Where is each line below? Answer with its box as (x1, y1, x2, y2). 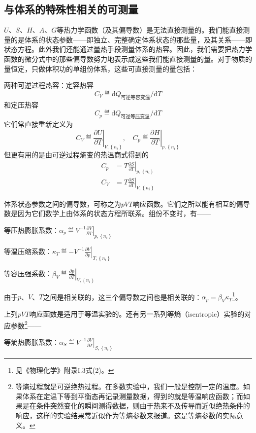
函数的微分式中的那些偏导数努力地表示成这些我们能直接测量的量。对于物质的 (4, 53, 252, 64)
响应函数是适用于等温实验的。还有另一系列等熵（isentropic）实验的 (29, 309, 245, 319)
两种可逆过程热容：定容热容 (4, 80, 94, 90)
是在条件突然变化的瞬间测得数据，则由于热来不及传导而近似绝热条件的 (22, 400, 250, 411)
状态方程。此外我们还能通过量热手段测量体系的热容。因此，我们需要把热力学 (4, 44, 252, 54)
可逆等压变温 (121, 114, 150, 119)
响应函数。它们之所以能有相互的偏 (132, 198, 243, 209)
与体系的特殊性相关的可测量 (4, 1, 138, 17)
